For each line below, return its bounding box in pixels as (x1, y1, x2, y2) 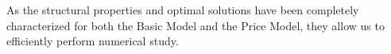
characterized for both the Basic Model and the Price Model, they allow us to (6, 17, 385, 33)
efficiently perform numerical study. (6, 33, 179, 49)
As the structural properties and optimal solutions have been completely (6, 2, 359, 17)
